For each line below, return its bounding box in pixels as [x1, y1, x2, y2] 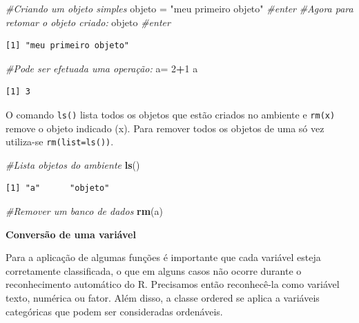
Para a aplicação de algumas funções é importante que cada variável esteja [6, 250, 321, 264]
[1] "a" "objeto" [6, 183, 110, 194]
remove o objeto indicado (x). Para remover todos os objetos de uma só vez [6, 121, 324, 135]
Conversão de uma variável [6, 227, 136, 241]
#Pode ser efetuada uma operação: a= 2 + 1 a [6, 61, 198, 75]
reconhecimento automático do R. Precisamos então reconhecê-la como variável [6, 277, 340, 291]
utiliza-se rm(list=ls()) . [6, 134, 114, 149]
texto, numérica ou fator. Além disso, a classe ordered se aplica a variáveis [6, 291, 320, 305]
